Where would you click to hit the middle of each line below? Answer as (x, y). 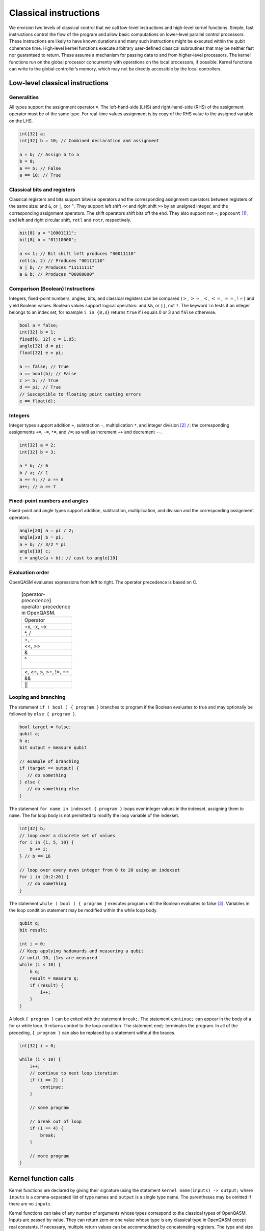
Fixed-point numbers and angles (49, 501)
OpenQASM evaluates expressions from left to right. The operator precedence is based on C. (103, 582)
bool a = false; (39, 325)
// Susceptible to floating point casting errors (80, 394)
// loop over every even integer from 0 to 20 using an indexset (100, 870)
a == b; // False (40, 168)
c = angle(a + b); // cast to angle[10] (68, 558)
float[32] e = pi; (41, 353)
